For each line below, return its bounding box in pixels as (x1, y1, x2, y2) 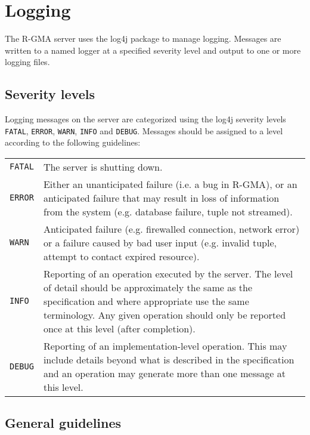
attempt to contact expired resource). (43, 249, 200, 263)
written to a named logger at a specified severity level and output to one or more (5, 44, 301, 56)
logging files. (5, 55, 50, 68)
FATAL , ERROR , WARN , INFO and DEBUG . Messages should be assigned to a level (5, 124, 283, 137)
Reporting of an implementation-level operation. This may (43, 338, 287, 353)
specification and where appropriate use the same (43, 294, 249, 308)
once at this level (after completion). (43, 321, 196, 335)
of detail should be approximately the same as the (43, 280, 253, 294)
